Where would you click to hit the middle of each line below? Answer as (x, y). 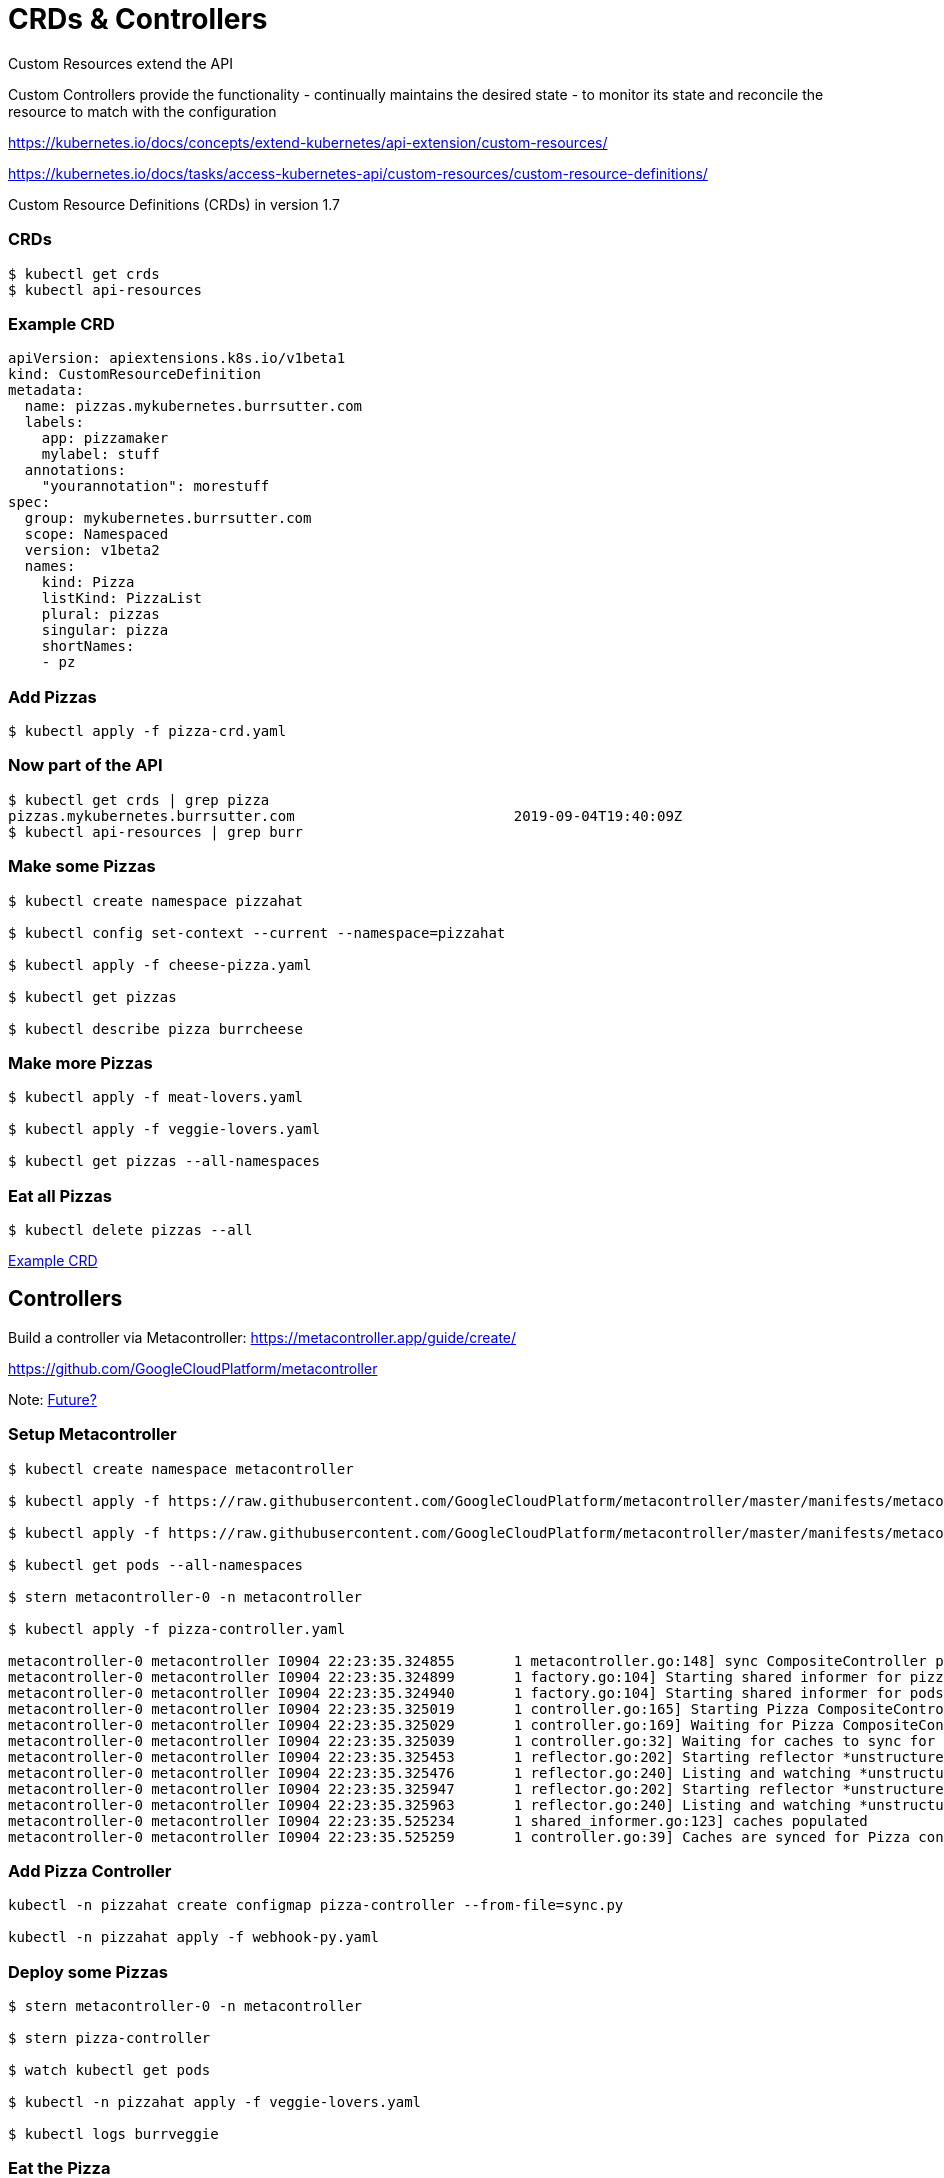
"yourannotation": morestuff (155, 486)
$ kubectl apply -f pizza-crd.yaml (147, 731)
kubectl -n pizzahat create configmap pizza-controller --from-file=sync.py (316, 1905)
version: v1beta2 (92, 550)
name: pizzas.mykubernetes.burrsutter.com (193, 406)
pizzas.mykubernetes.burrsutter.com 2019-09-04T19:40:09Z (345, 815)
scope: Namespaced (96, 534)
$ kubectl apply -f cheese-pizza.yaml (160, 964)
